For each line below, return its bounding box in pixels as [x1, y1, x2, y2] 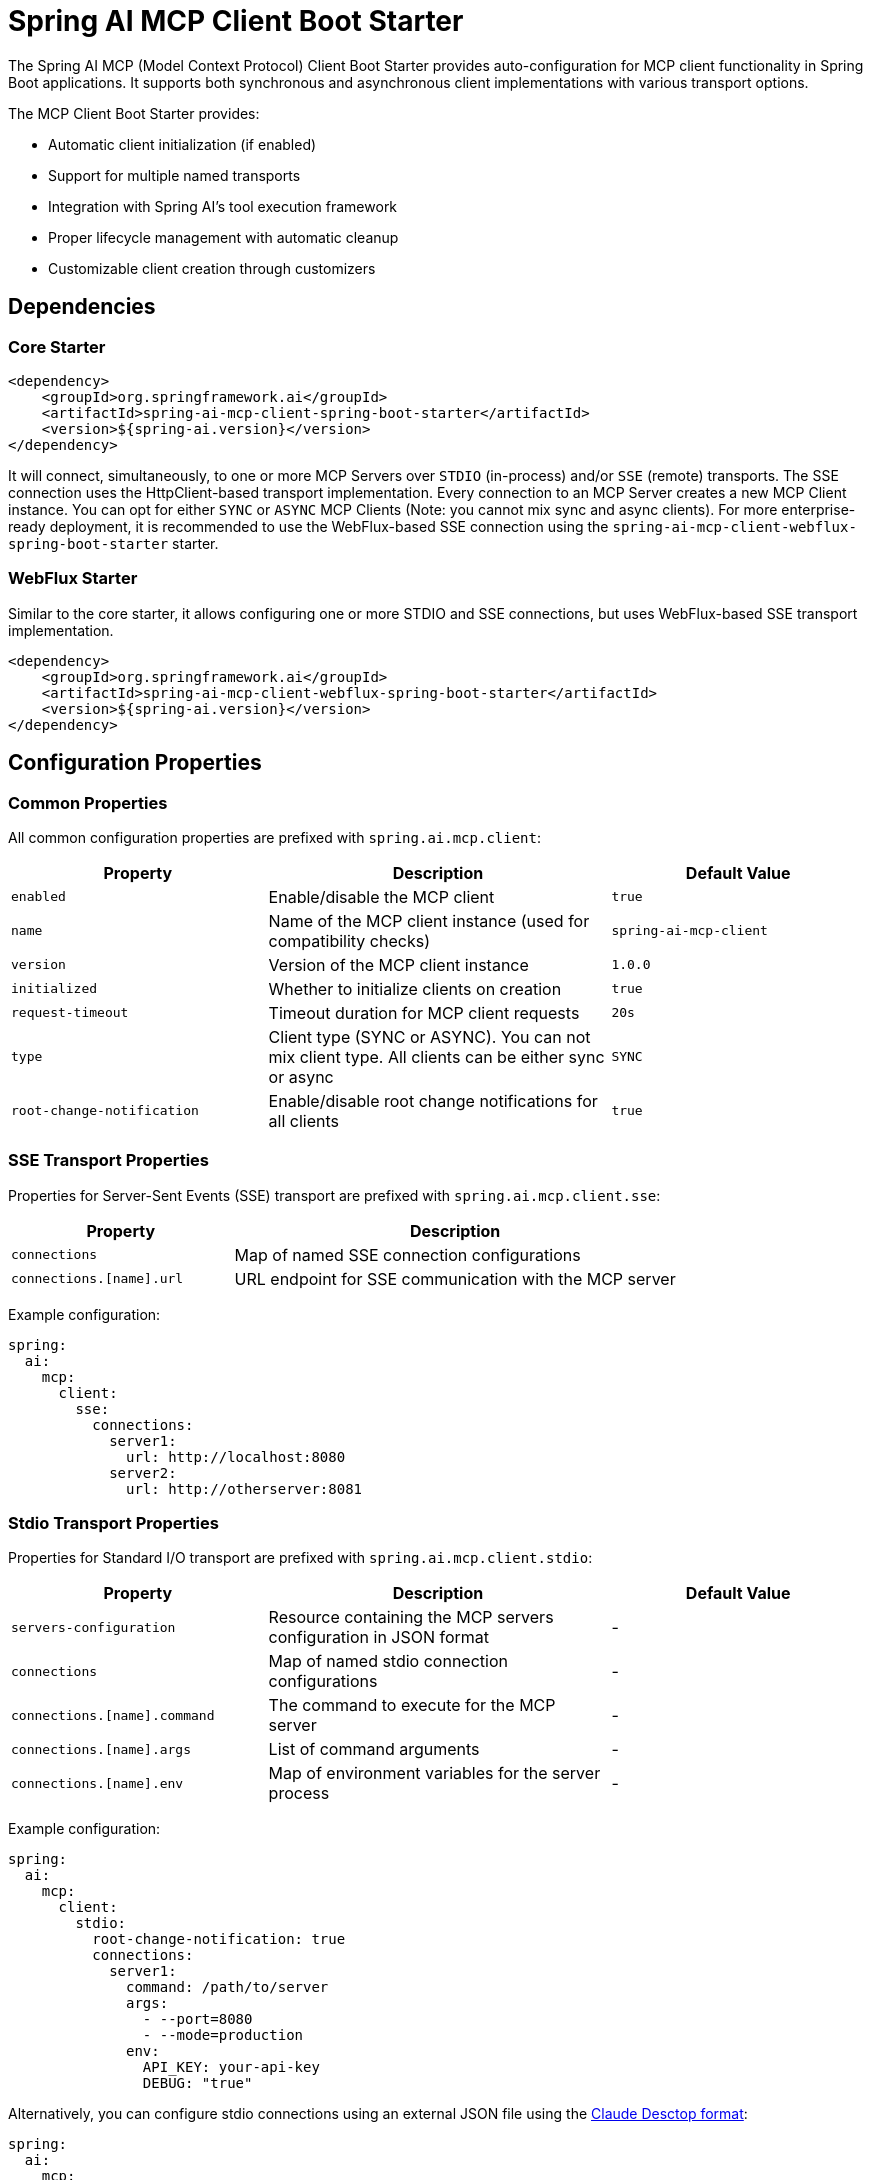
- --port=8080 [142, 2011, 253, 2028]
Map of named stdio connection [268, 1651, 508, 1672]
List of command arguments [268, 1739, 480, 1760]
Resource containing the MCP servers [268, 1607, 554, 1628]
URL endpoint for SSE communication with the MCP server [234, 1268, 676, 1289]
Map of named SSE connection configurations [234, 1244, 581, 1265]
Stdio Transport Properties [8, 1513, 219, 1534]
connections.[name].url [11, 1271, 184, 1287]
